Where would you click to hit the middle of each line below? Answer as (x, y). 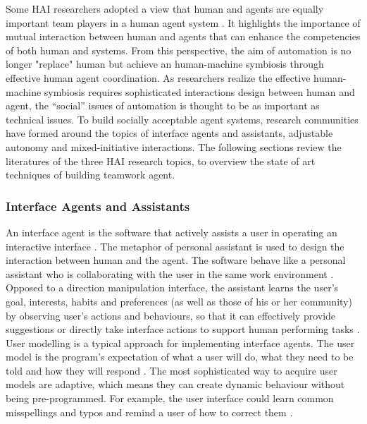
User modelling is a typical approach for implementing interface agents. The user (180, 343)
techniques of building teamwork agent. (91, 175)
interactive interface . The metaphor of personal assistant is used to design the (175, 246)
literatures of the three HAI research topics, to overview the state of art (161, 160)
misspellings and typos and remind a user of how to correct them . (149, 412)
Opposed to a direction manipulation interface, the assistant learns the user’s (172, 287)
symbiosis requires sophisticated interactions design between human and (199, 91)
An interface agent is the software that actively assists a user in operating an (172, 232)
